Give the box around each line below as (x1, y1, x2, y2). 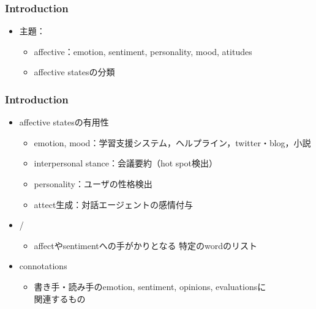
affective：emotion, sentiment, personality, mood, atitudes (34, 45, 252, 58)
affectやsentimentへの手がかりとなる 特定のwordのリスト (34, 239, 258, 251)
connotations (19, 259, 67, 272)
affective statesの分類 (34, 65, 115, 78)
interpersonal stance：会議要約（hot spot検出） (34, 157, 217, 169)
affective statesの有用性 (19, 116, 109, 128)
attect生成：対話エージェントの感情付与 (34, 198, 194, 210)
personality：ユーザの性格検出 (34, 177, 152, 190)
